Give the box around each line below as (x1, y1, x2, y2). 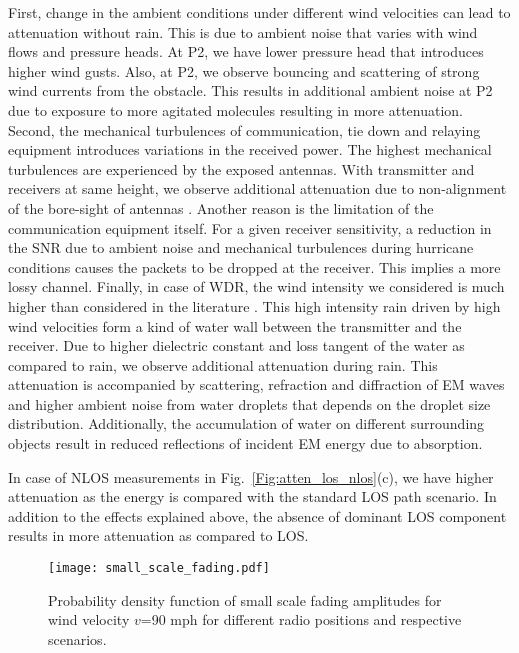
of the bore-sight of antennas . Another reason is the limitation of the (8, 197, 434, 218)
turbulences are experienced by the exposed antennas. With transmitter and (8, 158, 475, 179)
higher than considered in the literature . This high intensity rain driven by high (8, 295, 501, 316)
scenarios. (48, 628, 107, 649)
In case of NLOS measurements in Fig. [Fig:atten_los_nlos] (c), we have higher (8, 466, 494, 487)
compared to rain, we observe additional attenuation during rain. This (8, 354, 438, 375)
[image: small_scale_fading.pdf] (48, 561, 270, 576)
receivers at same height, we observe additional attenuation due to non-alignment (8, 178, 507, 199)
